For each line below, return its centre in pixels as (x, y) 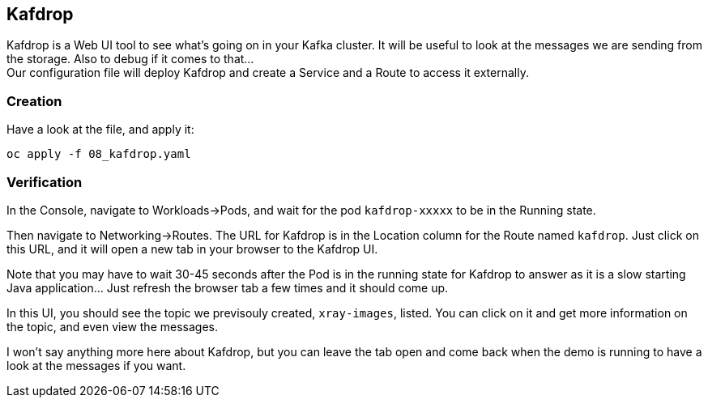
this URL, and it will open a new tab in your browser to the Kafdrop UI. (192, 249)
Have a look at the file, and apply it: (100, 130)
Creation (34, 101)
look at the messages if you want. (96, 365)
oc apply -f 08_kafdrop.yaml (99, 154)
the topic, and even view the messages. (112, 326)
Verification (45, 182)
